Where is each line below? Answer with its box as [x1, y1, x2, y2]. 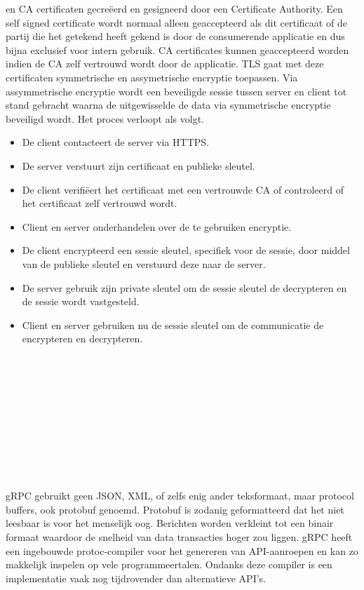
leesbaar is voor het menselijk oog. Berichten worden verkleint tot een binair [6, 516, 334, 530]
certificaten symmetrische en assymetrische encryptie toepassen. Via [6, 69, 298, 84]
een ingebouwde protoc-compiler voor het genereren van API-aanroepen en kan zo [6, 543, 358, 558]
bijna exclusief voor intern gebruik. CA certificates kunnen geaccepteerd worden [6, 42, 349, 57]
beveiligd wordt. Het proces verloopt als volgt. [6, 111, 204, 126]
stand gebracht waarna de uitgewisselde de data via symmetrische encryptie [6, 98, 331, 112]
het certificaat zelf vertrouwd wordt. [22, 196, 177, 210]
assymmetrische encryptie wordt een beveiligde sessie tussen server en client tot [6, 83, 347, 98]
